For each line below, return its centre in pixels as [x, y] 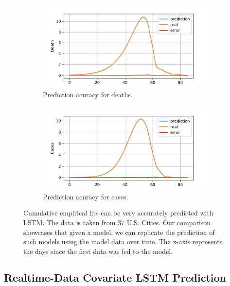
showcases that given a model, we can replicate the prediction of [119, 232]
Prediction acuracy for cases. [86, 196]
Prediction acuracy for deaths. [88, 94]
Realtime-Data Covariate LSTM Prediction [115, 277]
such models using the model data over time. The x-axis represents [123, 241]
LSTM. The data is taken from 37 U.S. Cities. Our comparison [117, 222]
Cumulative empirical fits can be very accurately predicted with [118, 213]
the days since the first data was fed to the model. [98, 251]
